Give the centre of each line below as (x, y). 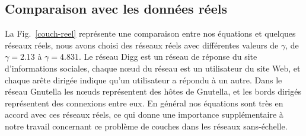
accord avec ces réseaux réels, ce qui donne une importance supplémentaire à (144, 114)
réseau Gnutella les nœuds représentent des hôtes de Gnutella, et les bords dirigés (153, 91)
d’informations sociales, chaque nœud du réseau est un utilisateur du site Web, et (153, 68)
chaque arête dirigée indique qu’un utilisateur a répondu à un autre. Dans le (144, 80)
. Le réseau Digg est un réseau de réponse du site (168, 56)
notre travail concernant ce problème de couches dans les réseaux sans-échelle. (146, 126)
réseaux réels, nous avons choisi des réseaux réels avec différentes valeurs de (142, 45)
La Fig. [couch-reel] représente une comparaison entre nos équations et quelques (150, 33)
